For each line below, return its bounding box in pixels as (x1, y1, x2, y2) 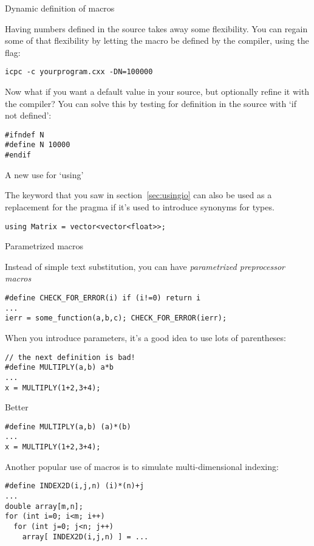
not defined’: (5, 109, 52, 122)
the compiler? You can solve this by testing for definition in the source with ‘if (5, 97, 296, 109)
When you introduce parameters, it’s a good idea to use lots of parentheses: (5, 331, 286, 344)
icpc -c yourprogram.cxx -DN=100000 (5, 67, 153, 77)
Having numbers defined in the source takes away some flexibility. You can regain (5, 22, 308, 35)
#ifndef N (5, 130, 44, 139)
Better (5, 401, 29, 413)
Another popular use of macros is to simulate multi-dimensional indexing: (5, 460, 279, 472)
